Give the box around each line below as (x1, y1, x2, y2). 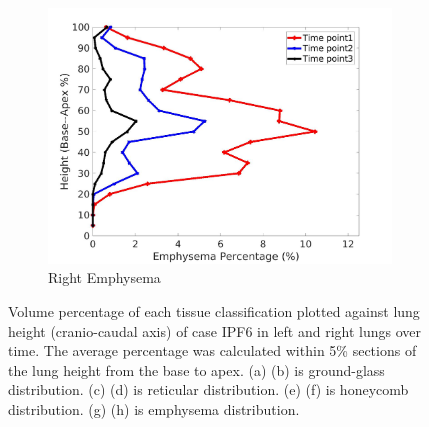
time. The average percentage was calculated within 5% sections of (8, 340, 417, 361)
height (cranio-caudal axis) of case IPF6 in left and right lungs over (8, 320, 421, 341)
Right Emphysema (48, 267, 161, 288)
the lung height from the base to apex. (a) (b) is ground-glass (8, 359, 385, 380)
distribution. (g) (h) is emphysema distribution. (8, 399, 300, 420)
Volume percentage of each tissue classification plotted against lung (8, 301, 420, 322)
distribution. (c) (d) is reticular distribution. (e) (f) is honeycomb (8, 379, 409, 400)
